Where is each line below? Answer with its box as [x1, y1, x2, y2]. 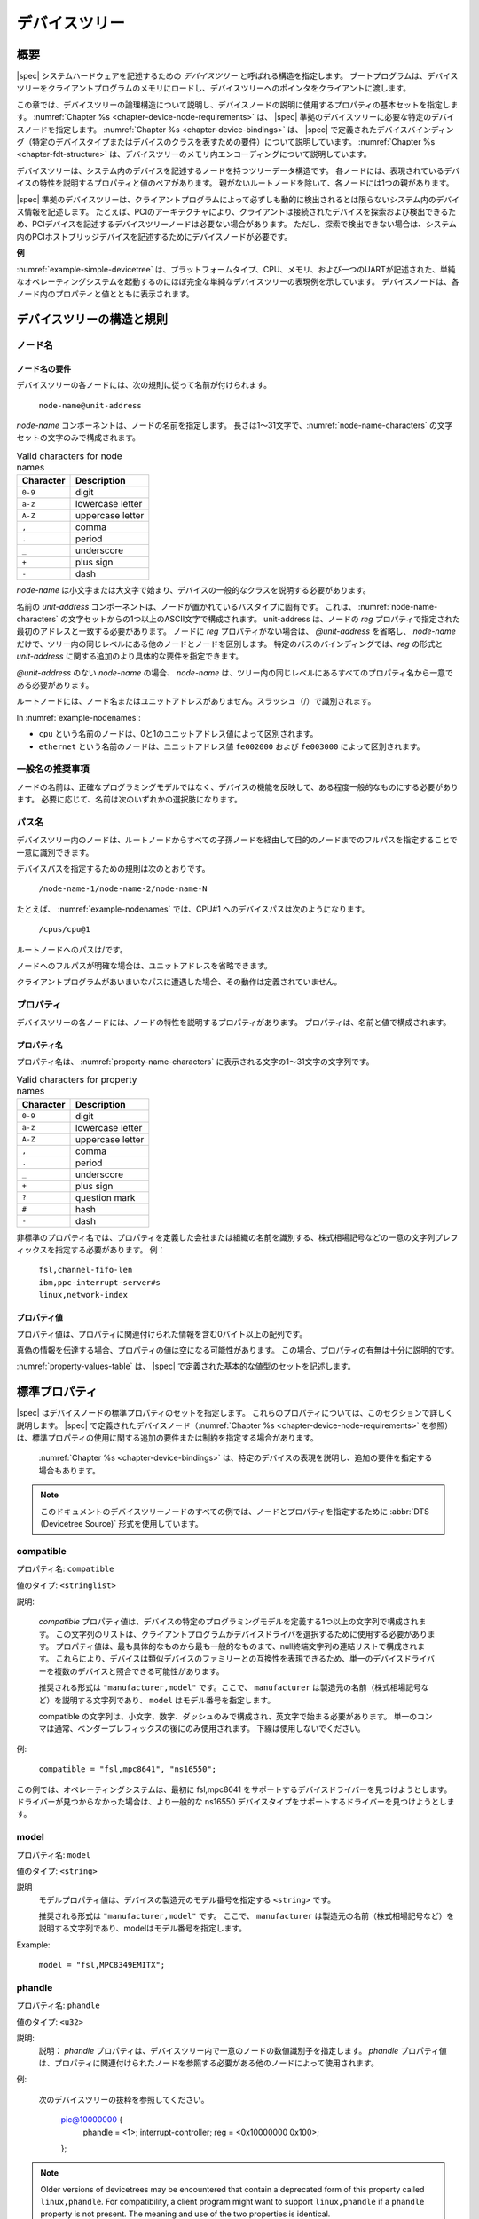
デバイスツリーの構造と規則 [16, 312, 169, 328]
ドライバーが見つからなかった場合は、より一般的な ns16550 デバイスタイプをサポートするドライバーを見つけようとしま [16, 1796, 456, 1806]
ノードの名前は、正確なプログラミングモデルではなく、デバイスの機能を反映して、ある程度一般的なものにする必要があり [16, 781, 459, 792]
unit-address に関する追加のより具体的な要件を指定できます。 [16, 651, 244, 661]
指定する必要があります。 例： [54, 1244, 166, 1255]
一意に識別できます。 [16, 847, 94, 857]
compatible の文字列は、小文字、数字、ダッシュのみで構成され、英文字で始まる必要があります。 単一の [38, 1711, 417, 1722]
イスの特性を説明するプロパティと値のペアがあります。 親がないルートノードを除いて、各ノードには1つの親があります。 [16, 178, 454, 188]
